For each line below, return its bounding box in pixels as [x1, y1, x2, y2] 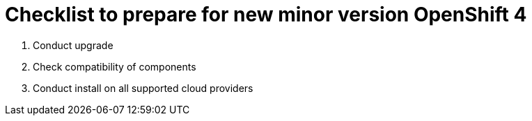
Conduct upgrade [33, 39, 114, 51]
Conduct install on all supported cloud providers [33, 82, 253, 94]
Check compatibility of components [33, 60, 196, 73]
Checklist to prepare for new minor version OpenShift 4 [5, 3, 527, 26]
